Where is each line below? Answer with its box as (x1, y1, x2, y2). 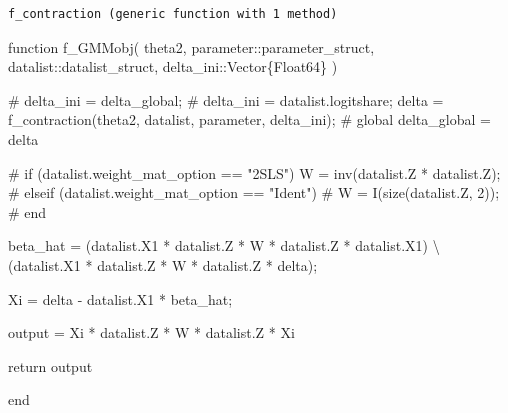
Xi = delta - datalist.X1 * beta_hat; (8, 288, 233, 309)
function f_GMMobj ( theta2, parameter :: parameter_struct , (8, 36, 375, 57)
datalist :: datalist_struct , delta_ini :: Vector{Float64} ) (8, 56, 338, 77)
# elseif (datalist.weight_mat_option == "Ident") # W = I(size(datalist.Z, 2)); (8, 182, 500, 203)
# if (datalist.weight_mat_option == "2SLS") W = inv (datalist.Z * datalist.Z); (8, 162, 501, 183)
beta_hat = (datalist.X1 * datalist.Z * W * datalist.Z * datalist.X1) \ (8, 235, 440, 256)
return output (8, 355, 93, 376)
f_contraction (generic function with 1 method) (8, 7, 338, 21)
